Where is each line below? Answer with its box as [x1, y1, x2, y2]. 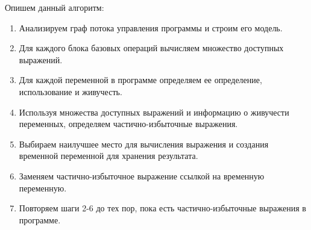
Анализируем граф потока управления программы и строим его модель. [19, 21, 283, 34]
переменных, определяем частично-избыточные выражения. [19, 117, 238, 130]
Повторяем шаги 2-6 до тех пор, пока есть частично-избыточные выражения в [19, 202, 306, 214]
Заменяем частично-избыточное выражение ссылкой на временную [19, 169, 265, 182]
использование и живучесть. [19, 85, 122, 98]
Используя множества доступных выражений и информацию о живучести [19, 105, 289, 118]
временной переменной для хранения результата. [19, 149, 198, 162]
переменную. [19, 181, 67, 194]
